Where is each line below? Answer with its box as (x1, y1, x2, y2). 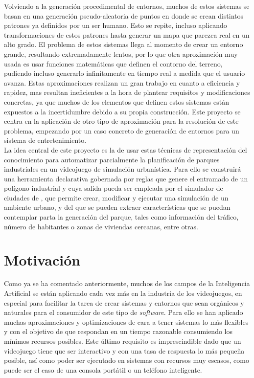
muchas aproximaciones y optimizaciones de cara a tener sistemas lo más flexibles (4, 316, 249, 327)
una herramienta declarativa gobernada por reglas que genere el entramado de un (4, 173, 248, 183)
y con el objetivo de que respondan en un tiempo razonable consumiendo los (4, 326, 232, 336)
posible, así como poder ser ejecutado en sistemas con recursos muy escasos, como (4, 355, 250, 365)
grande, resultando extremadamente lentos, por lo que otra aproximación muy (4, 48, 238, 59)
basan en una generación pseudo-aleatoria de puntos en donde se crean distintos (4, 10, 244, 21)
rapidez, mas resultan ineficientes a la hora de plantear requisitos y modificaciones (4, 87, 250, 97)
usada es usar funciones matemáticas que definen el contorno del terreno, (4, 58, 223, 68)
